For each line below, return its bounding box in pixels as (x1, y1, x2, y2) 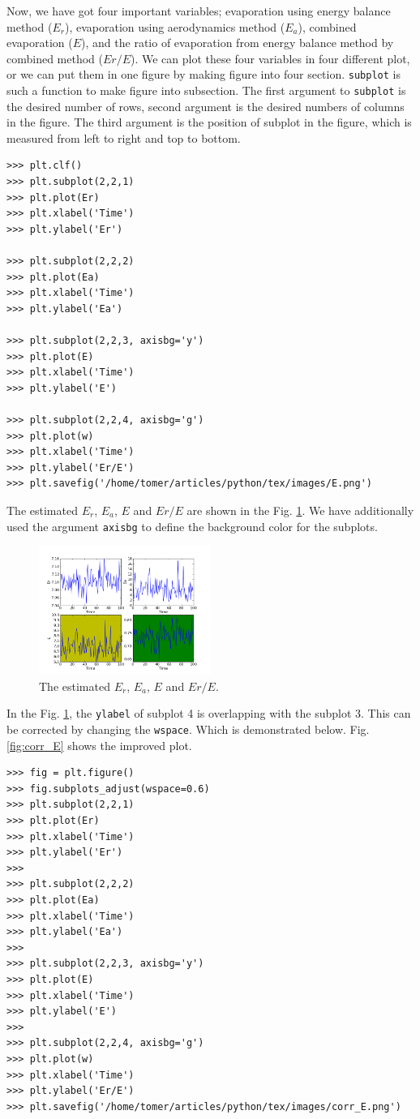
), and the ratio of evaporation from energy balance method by (81, 34, 394, 51)
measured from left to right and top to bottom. (6, 129, 241, 146)
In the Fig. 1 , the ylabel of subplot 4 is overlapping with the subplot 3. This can (6, 705, 411, 722)
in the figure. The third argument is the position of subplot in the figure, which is (6, 114, 412, 131)
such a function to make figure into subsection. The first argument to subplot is (6, 82, 406, 99)
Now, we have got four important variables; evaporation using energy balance (6, 2, 391, 19)
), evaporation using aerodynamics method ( (64, 18, 285, 35)
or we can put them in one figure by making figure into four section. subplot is (6, 66, 401, 83)
